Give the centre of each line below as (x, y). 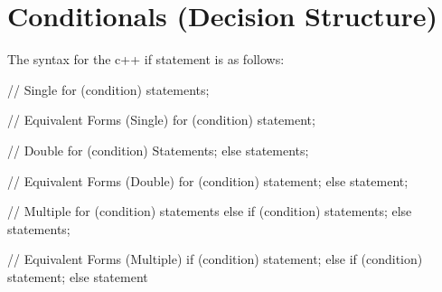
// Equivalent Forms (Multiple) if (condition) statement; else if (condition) (215, 259)
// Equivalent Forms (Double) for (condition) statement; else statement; (208, 180)
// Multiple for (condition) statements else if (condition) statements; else (210, 211)
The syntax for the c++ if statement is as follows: (146, 59)
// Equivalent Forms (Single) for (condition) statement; (161, 120)
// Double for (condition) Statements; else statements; (158, 150)
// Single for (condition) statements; (108, 89)
